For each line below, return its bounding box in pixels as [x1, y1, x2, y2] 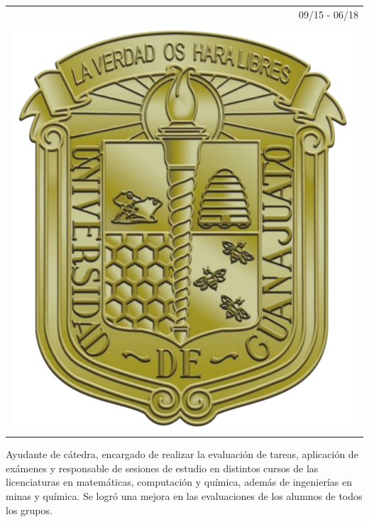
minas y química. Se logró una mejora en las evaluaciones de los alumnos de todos [6, 488, 363, 503]
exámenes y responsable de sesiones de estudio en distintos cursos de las [6, 460, 319, 475]
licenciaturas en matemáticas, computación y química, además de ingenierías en [6, 474, 353, 489]
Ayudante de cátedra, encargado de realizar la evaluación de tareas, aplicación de [6, 447, 358, 462]
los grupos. [6, 502, 53, 517]
